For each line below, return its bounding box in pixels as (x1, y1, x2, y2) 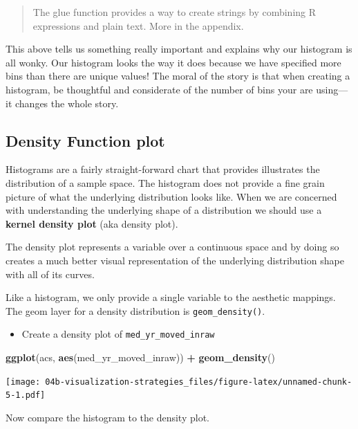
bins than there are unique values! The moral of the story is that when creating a (6, 69, 350, 83)
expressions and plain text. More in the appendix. (32, 18, 244, 33)
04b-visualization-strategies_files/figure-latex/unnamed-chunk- (45, 376, 352, 387)
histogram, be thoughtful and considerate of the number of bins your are (6, 82, 313, 96)
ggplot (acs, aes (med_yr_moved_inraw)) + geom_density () (6, 350, 275, 365)
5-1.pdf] (6, 390, 46, 401)
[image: (6, 376, 41, 387)
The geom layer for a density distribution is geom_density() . (6, 303, 265, 318)
